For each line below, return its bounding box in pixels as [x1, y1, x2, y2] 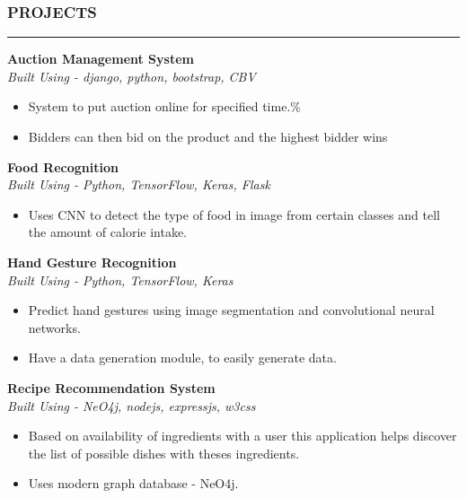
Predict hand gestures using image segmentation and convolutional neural [28, 301, 435, 319]
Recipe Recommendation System [7, 378, 216, 397]
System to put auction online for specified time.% [28, 97, 301, 116]
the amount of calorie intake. [28, 223, 188, 241]
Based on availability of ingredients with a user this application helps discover [28, 426, 457, 445]
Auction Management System [7, 49, 194, 68]
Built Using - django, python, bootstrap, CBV [7, 66, 256, 85]
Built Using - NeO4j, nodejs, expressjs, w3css [7, 396, 256, 415]
